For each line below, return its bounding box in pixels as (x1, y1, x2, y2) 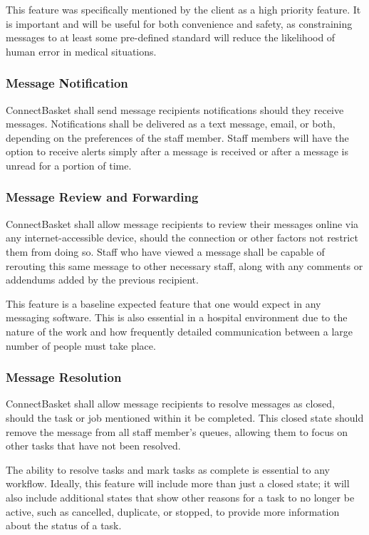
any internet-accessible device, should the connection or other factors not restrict (6, 230, 358, 245)
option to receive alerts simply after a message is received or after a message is (6, 144, 349, 159)
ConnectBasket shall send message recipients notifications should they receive (6, 102, 344, 117)
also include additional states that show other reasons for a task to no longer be (6, 489, 355, 504)
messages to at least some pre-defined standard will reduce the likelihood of (6, 30, 336, 45)
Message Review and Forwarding (6, 188, 199, 206)
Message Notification (6, 74, 128, 92)
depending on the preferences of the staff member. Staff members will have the (6, 130, 349, 145)
